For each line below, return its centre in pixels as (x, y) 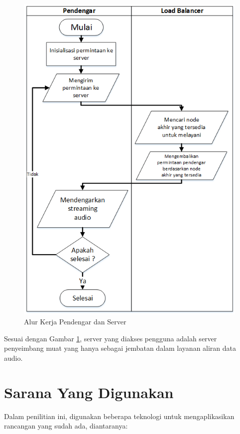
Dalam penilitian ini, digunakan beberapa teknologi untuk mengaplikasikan (119, 416)
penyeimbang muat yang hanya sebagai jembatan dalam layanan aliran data (120, 348)
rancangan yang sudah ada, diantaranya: (66, 426)
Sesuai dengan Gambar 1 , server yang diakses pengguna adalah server (111, 338)
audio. (13, 358)
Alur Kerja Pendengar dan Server (75, 322)
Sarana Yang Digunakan (89, 392)
